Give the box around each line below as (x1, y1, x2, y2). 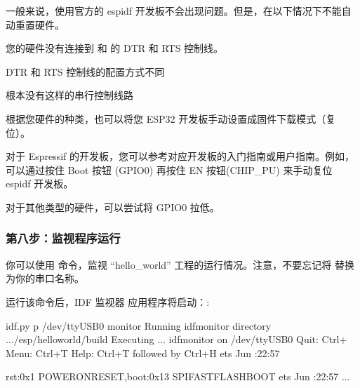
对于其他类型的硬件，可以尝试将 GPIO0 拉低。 (6, 199, 220, 214)
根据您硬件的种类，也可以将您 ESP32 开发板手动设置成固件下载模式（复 (6, 111, 336, 126)
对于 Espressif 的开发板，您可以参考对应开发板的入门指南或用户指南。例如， (6, 149, 355, 163)
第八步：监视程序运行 (6, 229, 121, 247)
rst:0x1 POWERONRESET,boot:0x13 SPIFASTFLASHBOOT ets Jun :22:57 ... (6, 369, 350, 384)
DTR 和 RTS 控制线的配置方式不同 (6, 64, 165, 79)
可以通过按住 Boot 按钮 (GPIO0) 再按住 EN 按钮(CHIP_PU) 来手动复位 (6, 162, 333, 177)
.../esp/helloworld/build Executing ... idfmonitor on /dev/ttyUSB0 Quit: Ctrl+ (6, 332, 347, 347)
